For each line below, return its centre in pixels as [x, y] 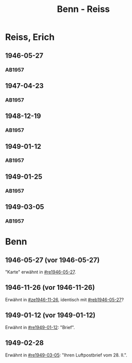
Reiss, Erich [30, 37]
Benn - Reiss [83, 9]
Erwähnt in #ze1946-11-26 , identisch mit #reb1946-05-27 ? [65, 299]
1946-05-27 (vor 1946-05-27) [53, 260]
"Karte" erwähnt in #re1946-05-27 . [40, 272]
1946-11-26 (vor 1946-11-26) [50, 288]
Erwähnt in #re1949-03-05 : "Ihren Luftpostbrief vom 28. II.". [66, 355]
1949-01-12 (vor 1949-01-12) [50, 315]
